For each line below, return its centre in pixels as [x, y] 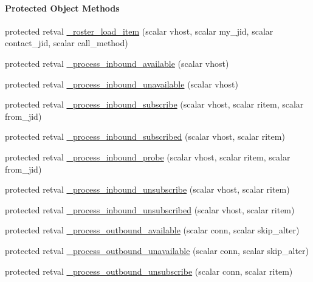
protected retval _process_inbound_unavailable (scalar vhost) [122, 84]
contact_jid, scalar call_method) [67, 43]
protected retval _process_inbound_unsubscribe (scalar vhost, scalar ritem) [147, 189]
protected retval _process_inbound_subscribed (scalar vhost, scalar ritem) [145, 136]
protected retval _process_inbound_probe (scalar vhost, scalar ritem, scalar [148, 156]
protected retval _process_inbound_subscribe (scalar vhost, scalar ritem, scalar [154, 104]
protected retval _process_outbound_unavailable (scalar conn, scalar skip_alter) [157, 250]
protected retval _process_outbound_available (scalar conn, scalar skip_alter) [152, 230]
